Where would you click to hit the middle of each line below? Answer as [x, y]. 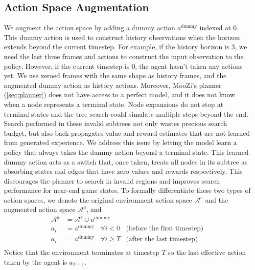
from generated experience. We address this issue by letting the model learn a [120, 142]
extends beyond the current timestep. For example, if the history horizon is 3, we [126, 47]
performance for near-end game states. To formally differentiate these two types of [127, 190]
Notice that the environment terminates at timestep [82, 252]
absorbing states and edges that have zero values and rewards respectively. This [123, 171]
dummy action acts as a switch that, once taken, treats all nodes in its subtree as [126, 161]
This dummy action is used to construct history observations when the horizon [122, 37]
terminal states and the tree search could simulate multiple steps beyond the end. [126, 114]
